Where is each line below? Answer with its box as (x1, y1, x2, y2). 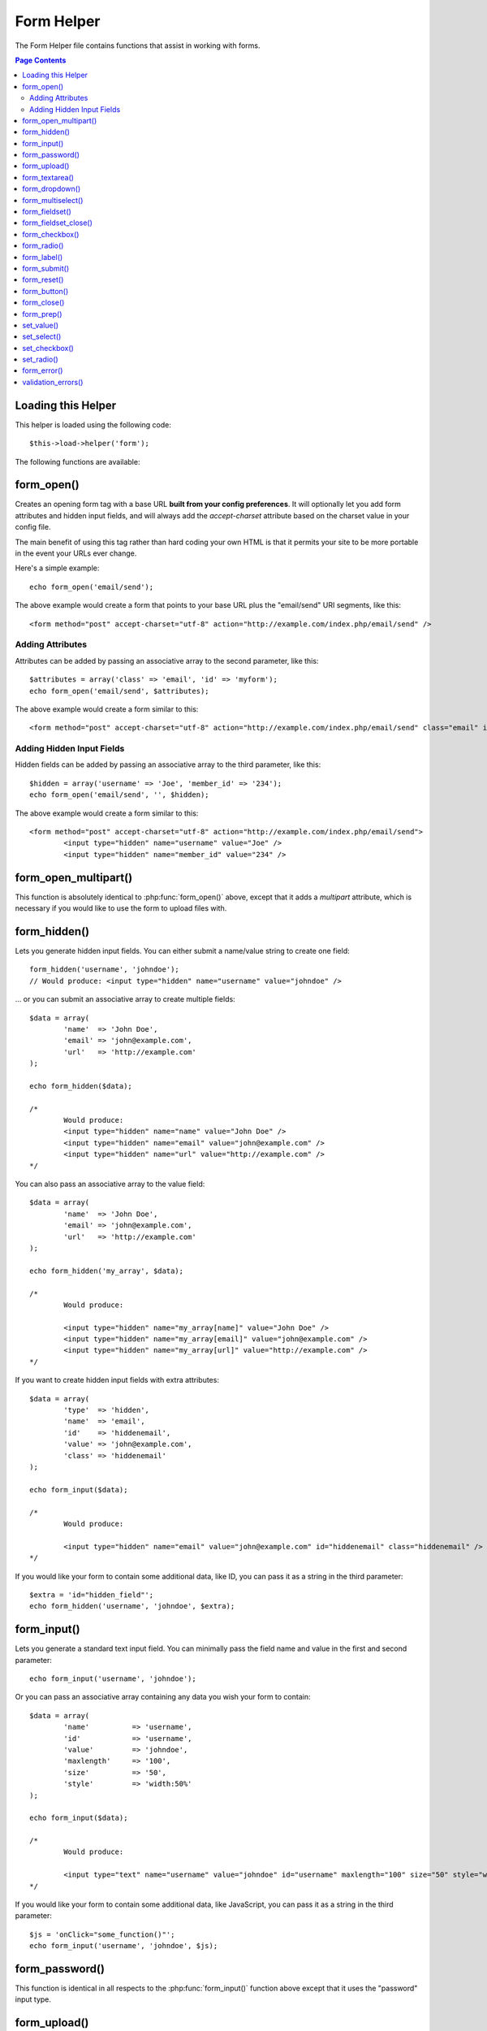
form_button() (22, 286, 69, 296)
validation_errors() (22, 377, 84, 387)
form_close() (22, 297, 65, 308)
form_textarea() (22, 172, 75, 182)
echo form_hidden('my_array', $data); (29, 1266, 184, 1275)
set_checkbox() (22, 343, 75, 353)
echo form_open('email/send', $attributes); (29, 686, 210, 695)
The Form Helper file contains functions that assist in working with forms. (15, 41, 261, 50)
